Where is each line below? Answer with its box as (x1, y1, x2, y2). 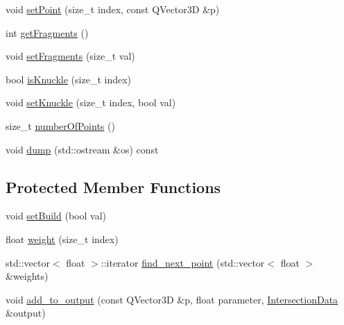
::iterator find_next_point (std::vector (101, 255, 265, 269)
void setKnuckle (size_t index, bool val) (6, 95, 176, 110)
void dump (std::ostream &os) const (6, 142, 159, 156)
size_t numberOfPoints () (6, 118, 115, 133)
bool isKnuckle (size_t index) (6, 72, 132, 86)
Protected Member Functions (6, 176, 221, 197)
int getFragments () (6, 25, 89, 40)
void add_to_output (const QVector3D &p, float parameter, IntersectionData (6, 292, 338, 306)
